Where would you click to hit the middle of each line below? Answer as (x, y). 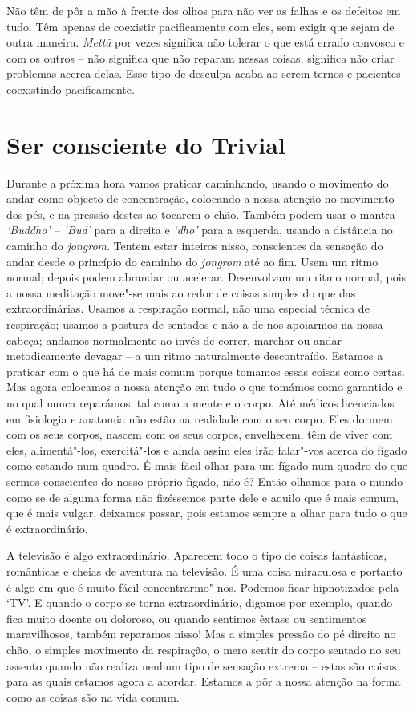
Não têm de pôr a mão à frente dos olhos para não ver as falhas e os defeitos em (204, 10)
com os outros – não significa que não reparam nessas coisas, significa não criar (200, 57)
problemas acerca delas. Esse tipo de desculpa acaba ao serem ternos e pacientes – (208, 73)
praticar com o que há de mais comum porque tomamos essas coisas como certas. (206, 371)
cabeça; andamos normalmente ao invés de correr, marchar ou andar (174, 340)
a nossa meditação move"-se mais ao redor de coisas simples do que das (181, 292)
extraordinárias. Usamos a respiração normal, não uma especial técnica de (188, 308)
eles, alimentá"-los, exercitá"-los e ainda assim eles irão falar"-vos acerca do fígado (207, 449)
